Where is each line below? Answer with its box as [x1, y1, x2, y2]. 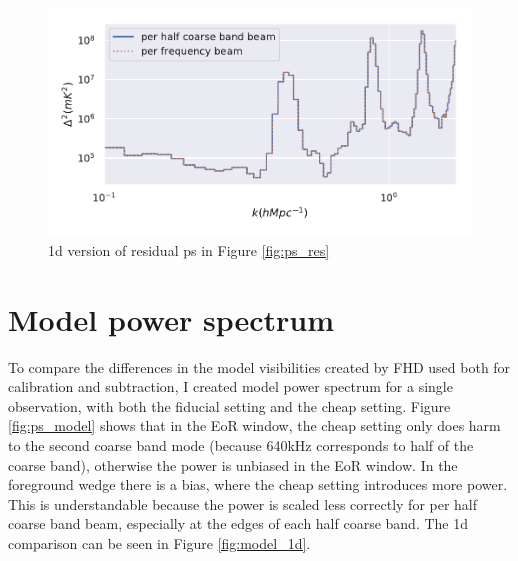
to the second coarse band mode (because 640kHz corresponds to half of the [8, 434, 474, 455]
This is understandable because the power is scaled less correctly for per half [8, 493, 478, 514]
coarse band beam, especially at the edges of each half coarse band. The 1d [8, 513, 469, 534]
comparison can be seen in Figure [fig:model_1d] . [8, 532, 311, 553]
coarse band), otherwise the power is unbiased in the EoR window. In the [8, 454, 458, 475]
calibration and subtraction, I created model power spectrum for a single [8, 376, 453, 397]
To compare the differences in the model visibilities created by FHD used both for [8, 356, 511, 377]
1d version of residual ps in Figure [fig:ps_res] [48, 239, 330, 260]
